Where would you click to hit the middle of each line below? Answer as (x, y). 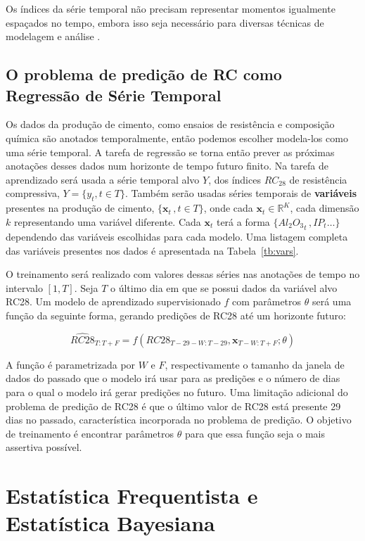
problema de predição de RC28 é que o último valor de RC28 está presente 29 (173, 406)
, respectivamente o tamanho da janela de (255, 364)
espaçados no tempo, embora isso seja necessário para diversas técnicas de (165, 22)
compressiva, (33, 193)
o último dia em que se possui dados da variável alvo (224, 287)
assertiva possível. (44, 447)
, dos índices (235, 179)
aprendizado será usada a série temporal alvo (103, 179)
